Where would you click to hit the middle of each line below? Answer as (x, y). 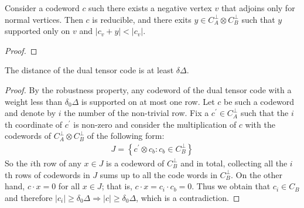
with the (260, 124)
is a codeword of (135, 163)
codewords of (28, 136)
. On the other (257, 174)
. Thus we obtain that (231, 186)
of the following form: (126, 136)
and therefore (29, 197)
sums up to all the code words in (158, 174)
